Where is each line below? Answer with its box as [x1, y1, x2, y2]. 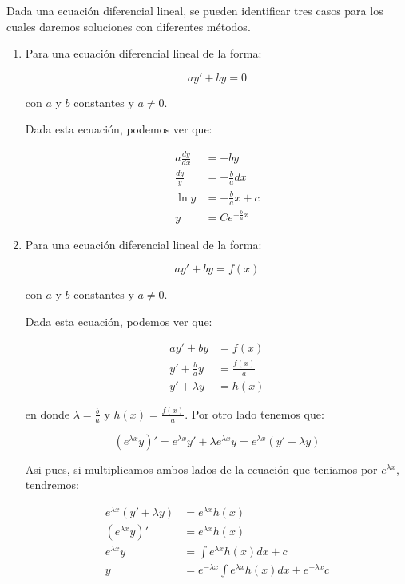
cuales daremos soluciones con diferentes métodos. [6, 18, 251, 34]
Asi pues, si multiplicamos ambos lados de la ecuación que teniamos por [25, 460, 378, 477]
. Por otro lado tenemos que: [185, 405, 324, 422]
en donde [25, 405, 70, 422]
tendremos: [25, 476, 79, 493]
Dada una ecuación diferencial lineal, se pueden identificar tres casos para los [6, 2, 383, 18]
